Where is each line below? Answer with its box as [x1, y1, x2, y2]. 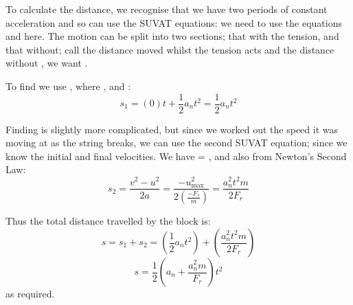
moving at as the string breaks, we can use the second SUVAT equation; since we [5, 135, 348, 150]
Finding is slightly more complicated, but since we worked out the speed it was [5, 122, 339, 136]
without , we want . [5, 56, 88, 70]
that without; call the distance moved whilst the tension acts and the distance [5, 42, 334, 56]
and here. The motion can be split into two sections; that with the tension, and [5, 29, 339, 43]
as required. [5, 286, 55, 300]
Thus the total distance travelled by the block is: [5, 214, 211, 228]
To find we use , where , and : [5, 78, 131, 93]
